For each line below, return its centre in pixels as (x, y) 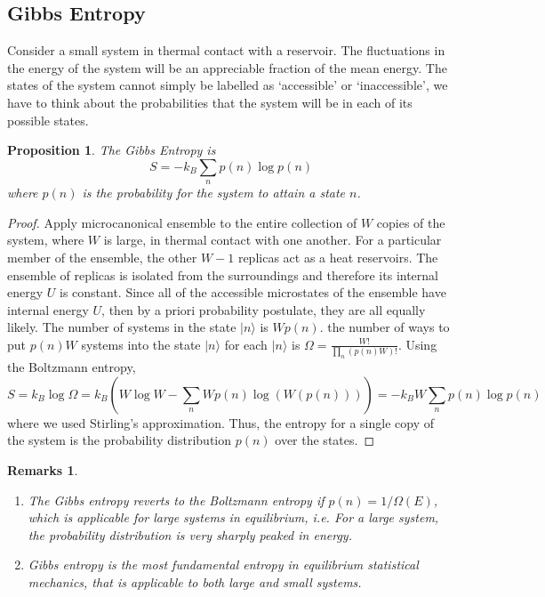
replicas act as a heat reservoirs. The (338, 257)
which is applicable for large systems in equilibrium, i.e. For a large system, (233, 517)
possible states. (48, 120)
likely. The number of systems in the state (122, 327)
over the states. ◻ (325, 440)
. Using (417, 344)
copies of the (411, 222)
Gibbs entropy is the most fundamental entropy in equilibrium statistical (223, 565)
